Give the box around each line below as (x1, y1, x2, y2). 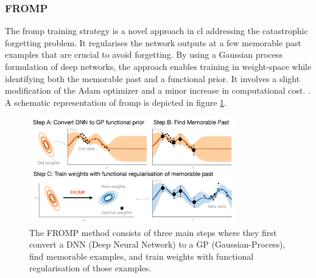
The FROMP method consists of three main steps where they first (29, 226, 277, 238)
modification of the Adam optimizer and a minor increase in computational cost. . (5, 84, 311, 97)
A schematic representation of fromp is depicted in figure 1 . (5, 96, 227, 108)
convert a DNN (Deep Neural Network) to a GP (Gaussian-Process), (29, 238, 286, 251)
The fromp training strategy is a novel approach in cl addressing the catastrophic (5, 24, 308, 37)
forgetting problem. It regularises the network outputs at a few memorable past (5, 36, 301, 49)
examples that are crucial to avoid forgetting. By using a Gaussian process (5, 48, 283, 61)
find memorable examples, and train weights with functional (29, 249, 254, 262)
